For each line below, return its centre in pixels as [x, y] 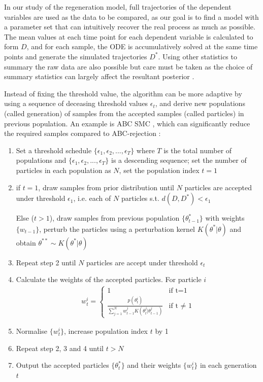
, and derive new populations [200, 103]
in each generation [228, 365]
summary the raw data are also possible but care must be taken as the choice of [128, 66]
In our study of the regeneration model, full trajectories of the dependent [118, 7]
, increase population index [106, 331]
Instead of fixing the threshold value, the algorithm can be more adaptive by [123, 93]
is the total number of [198, 150]
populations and [41, 160]
